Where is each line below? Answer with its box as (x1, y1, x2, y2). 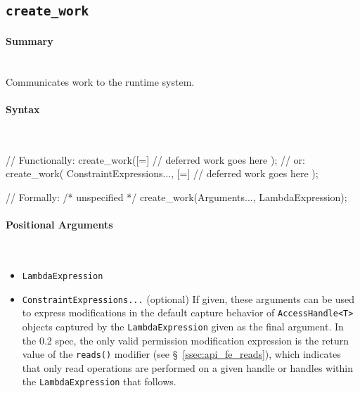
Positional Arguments (6, 217, 113, 232)
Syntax (6, 101, 40, 116)
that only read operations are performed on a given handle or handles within (22, 360, 354, 375)
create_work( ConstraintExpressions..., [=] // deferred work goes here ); (6, 166, 319, 181)
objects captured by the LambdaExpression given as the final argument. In (22, 318, 344, 333)
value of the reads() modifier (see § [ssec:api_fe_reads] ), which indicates (22, 347, 341, 361)
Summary (6, 33, 53, 48)
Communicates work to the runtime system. (6, 74, 195, 89)
